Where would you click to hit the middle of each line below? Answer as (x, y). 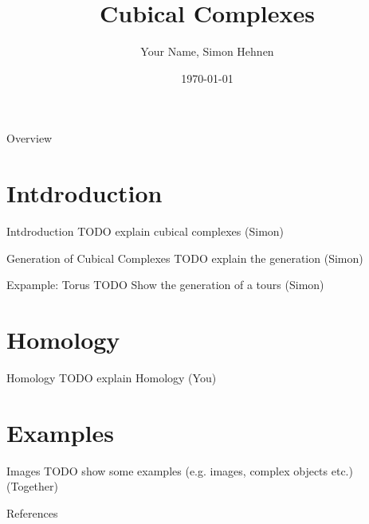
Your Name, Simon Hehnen (207, 51)
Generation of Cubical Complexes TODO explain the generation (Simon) (185, 258)
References (32, 512)
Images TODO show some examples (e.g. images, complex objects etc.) (180, 470)
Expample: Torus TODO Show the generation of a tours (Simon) (165, 285)
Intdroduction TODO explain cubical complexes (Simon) (145, 231)
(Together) (32, 486)
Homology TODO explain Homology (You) (112, 377)
